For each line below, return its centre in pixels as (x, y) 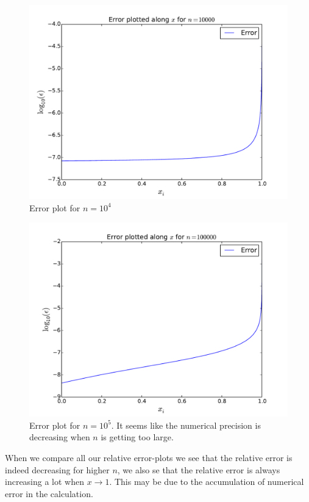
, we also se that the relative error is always (199, 469)
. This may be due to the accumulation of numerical (207, 482)
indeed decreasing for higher (57, 469)
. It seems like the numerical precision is (186, 425)
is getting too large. (137, 437)
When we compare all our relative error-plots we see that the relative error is (149, 457)
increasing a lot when (45, 482)
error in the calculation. (49, 493)
